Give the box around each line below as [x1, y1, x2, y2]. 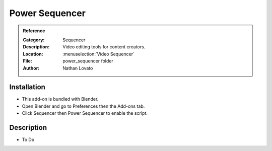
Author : [23, 65, 40, 71]
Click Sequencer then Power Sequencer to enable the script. [22, 110, 148, 116]
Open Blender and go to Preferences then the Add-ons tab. [22, 103, 145, 109]
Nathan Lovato [62, 65, 93, 71]
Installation [9, 83, 45, 92]
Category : [23, 37, 45, 43]
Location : [23, 51, 43, 57]
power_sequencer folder [62, 58, 113, 64]
